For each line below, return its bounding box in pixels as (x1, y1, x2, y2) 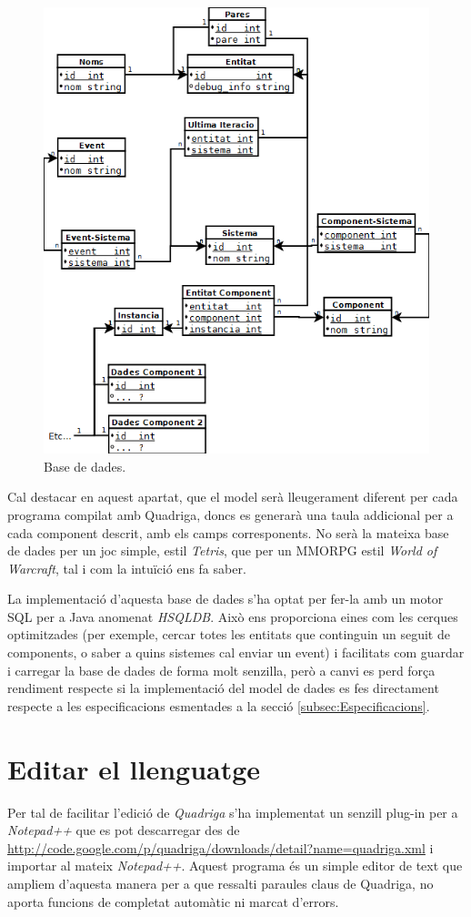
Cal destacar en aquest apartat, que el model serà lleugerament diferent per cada (7, 487, 458, 506)
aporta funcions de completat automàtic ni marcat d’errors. (7, 892, 339, 911)
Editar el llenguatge (7, 749, 261, 787)
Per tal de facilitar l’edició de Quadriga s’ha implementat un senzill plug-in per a (7, 802, 458, 821)
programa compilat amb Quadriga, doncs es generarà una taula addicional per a (7, 504, 454, 524)
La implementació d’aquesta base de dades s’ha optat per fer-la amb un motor (7, 589, 444, 608)
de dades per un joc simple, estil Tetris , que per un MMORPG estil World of (7, 541, 437, 560)
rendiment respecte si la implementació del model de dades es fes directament (7, 678, 439, 698)
